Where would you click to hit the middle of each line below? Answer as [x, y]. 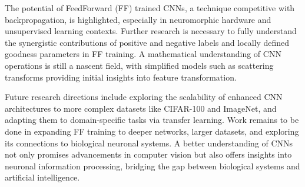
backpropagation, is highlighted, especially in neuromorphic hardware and [138, 19]
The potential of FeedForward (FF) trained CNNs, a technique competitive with [150, 8]
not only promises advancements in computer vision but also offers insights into [148, 154]
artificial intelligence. [42, 177]
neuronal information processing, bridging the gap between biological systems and [152, 166]
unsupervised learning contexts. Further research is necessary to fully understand [151, 31]
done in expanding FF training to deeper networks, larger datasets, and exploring [152, 131]
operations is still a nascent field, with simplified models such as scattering [139, 65]
